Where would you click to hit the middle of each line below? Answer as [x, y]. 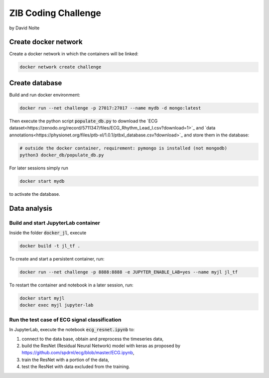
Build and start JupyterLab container [55, 223]
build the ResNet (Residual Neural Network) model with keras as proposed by [101, 346]
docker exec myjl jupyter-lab [57, 305]
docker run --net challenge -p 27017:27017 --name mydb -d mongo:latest [110, 108]
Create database [36, 83]
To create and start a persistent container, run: [57, 259]
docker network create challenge [61, 67]
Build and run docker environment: [45, 95]
